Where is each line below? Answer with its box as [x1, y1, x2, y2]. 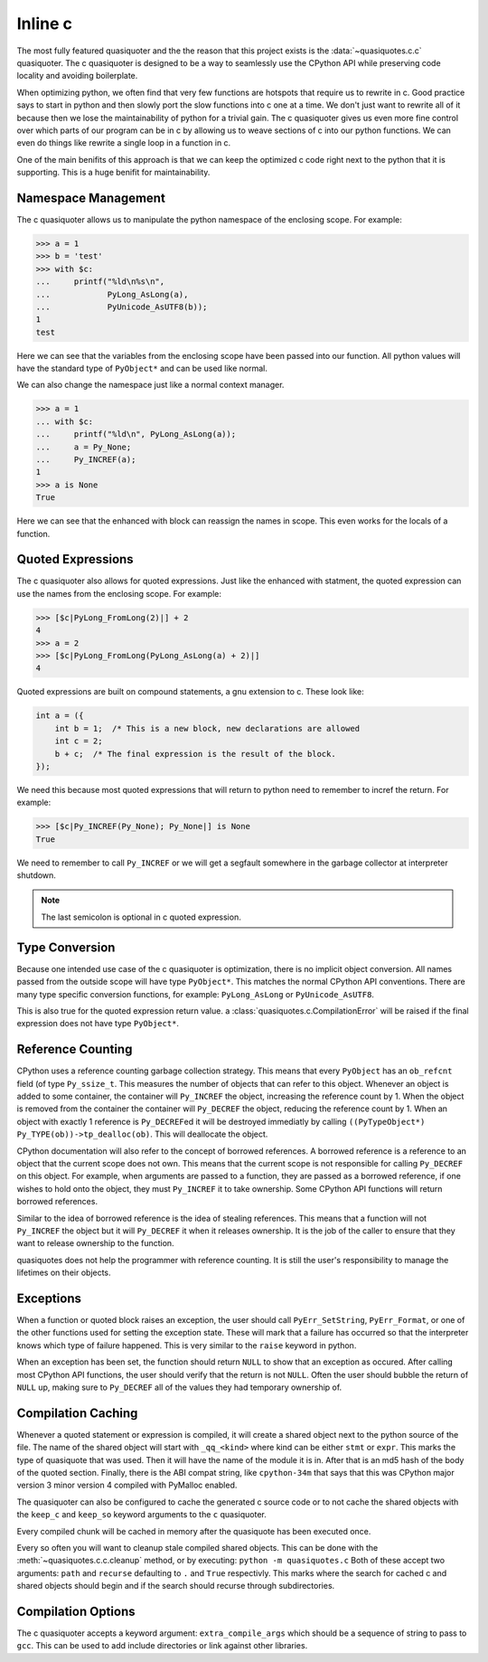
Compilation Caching [16, 1405, 138, 1421]
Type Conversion [16, 940, 116, 955]
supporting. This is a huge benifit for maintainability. [16, 167, 211, 178]
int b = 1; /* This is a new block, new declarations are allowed [54, 723, 361, 733]
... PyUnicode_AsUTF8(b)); [35, 301, 208, 312]
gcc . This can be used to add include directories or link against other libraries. [16, 1640, 308, 1651]
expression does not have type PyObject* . [16, 1018, 180, 1029]
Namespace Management [16, 190, 166, 205]
